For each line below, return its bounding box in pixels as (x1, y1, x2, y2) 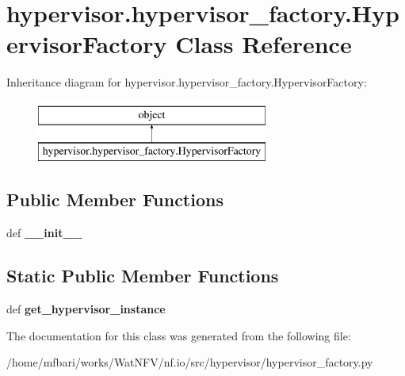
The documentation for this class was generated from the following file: (6, 327, 351, 343)
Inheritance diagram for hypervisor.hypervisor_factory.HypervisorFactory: (6, 74, 367, 90)
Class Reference (175, 28, 352, 60)
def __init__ (6, 224, 82, 241)
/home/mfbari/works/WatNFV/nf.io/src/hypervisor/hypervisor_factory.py (6, 354, 373, 370)
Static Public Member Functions (6, 263, 279, 288)
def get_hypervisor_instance (6, 301, 166, 317)
